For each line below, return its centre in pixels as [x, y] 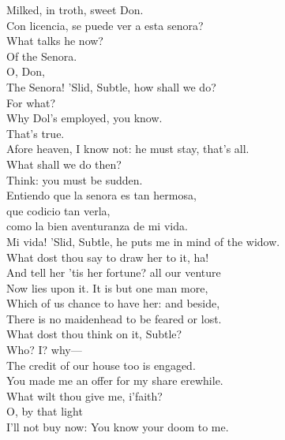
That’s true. [36, 133]
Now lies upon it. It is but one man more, [107, 287]
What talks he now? [55, 41]
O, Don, [26, 71]
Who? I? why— [44, 350]
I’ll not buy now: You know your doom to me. [118, 427]
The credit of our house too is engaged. [101, 365]
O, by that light [45, 411]
